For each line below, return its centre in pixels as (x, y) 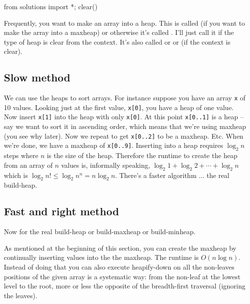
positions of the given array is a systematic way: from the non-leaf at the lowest (122, 276)
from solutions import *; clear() (51, 6)
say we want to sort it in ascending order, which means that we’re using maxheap (125, 126)
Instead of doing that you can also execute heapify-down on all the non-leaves (119, 266)
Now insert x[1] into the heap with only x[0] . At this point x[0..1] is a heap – (124, 117)
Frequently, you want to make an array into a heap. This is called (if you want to (125, 23)
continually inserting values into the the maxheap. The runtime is (102, 257)
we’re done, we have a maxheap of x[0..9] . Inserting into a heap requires (114, 145)
